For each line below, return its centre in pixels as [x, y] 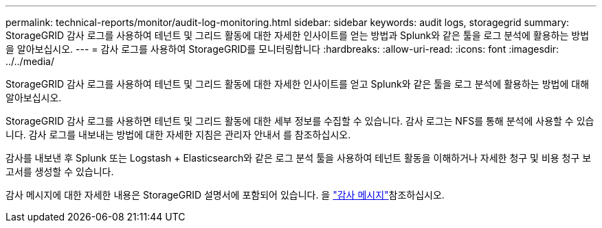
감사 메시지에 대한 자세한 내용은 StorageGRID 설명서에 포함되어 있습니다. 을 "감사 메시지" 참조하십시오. [225, 195]
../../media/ [30, 61]
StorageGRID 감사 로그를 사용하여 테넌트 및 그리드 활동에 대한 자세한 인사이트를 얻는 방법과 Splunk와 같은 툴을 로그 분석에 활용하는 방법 [298, 35]
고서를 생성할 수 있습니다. [60, 172]
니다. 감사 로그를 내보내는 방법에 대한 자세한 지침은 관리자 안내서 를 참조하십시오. [178, 135]
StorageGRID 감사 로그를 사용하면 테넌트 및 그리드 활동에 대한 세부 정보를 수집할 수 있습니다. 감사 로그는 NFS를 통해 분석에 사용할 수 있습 [300, 121]
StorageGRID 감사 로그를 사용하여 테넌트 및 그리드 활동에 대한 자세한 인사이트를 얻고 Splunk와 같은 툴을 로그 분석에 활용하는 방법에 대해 [298, 84]
